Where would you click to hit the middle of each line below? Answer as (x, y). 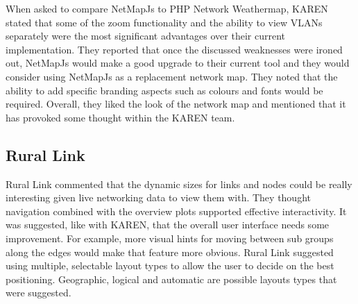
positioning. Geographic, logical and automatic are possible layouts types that (171, 279)
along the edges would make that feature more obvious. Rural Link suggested (170, 252)
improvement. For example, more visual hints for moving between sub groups (170, 238)
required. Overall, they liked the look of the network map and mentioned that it (176, 104)
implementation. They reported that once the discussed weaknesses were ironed (174, 49)
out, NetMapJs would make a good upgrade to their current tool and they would (178, 63)
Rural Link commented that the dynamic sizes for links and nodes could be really (179, 184)
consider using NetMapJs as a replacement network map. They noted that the (172, 76)
